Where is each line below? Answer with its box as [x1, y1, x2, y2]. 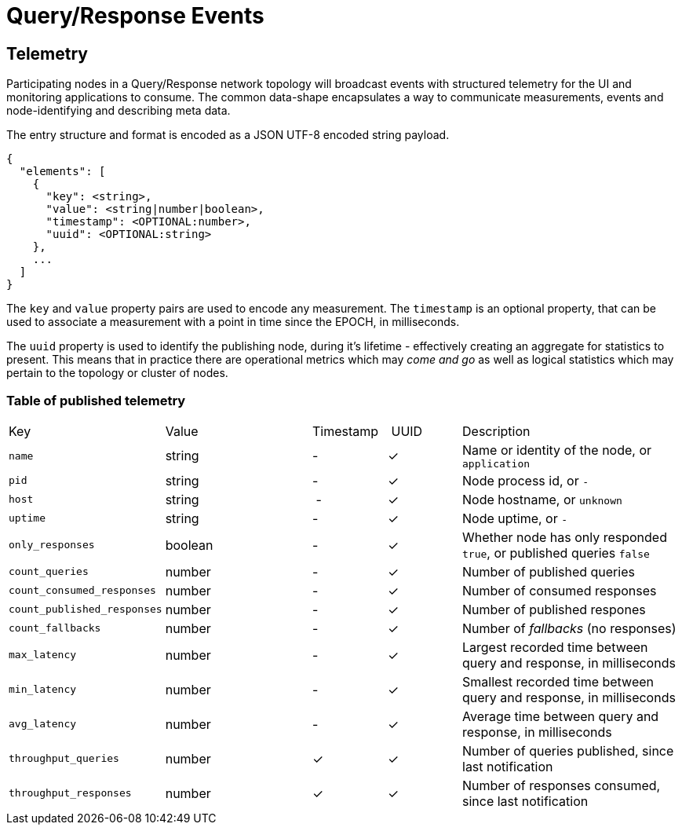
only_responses [9, 539, 95, 551]
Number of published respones [462, 601, 646, 617]
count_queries [9, 566, 89, 578]
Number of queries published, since [462, 742, 674, 759]
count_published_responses [9, 603, 162, 616]
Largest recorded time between [462, 639, 648, 655]
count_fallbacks [9, 622, 101, 635]
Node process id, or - [462, 472, 589, 489]
